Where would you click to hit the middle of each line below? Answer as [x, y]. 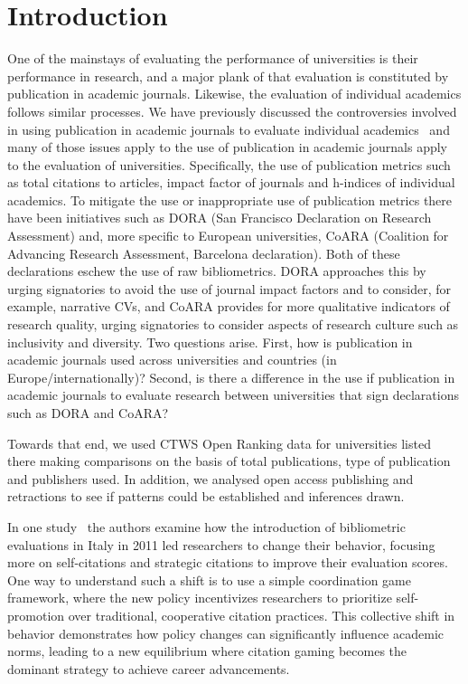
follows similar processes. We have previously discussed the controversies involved [232, 111]
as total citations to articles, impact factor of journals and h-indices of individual [231, 182]
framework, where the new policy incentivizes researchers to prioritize [200, 598]
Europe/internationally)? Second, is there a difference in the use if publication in [231, 377]
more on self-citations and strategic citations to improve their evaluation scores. [228, 562]
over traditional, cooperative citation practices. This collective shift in [262, 615]
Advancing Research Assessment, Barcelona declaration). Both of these [204, 253]
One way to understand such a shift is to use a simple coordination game [209, 579]
